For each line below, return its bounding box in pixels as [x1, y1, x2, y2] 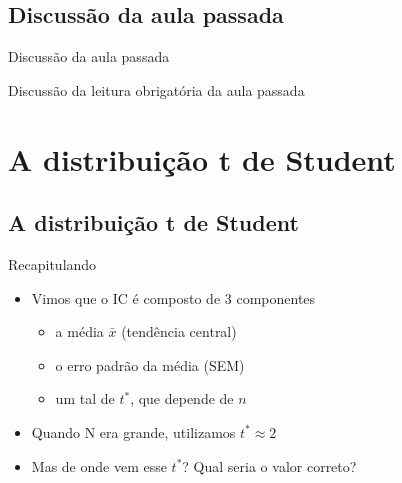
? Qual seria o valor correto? [182, 455, 357, 476]
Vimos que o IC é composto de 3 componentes [31, 287, 316, 308]
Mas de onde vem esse [31, 455, 167, 476]
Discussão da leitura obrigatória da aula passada [8, 79, 305, 100]
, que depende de [130, 388, 234, 409]
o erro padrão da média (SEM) [55, 354, 245, 375]
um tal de [55, 388, 115, 409]
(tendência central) [121, 321, 237, 342]
